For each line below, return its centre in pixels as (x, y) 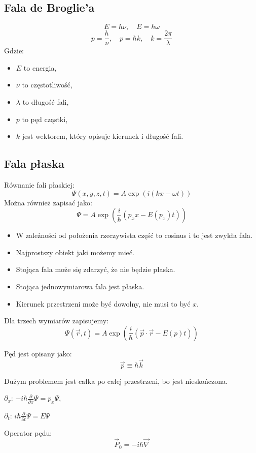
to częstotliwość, (47, 85)
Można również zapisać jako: (48, 202)
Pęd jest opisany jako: (38, 353)
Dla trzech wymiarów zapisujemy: (57, 321)
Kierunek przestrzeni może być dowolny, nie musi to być (103, 303)
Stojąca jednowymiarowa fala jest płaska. (80, 286)
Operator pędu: (28, 433)
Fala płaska (34, 163)
